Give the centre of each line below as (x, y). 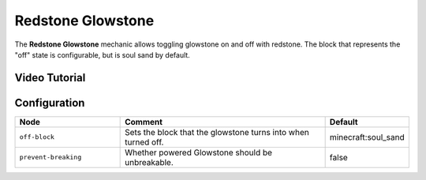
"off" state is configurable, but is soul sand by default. (103, 54)
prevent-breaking (50, 157)
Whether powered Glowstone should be (198, 152)
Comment (144, 122)
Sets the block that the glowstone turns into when (217, 132)
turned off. (144, 142)
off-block (37, 137)
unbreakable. (149, 162)
